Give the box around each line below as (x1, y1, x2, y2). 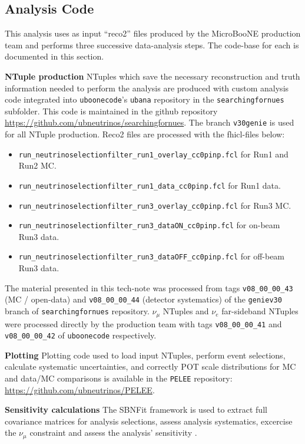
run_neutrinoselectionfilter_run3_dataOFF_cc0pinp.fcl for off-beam (18, 250, 285, 262)
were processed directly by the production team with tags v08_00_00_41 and (5, 317, 282, 330)
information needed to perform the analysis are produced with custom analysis (5, 81, 289, 94)
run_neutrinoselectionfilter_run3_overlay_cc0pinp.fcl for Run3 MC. (18, 199, 291, 211)
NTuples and (163, 305, 209, 317)
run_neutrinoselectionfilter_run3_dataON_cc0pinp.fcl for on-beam (18, 219, 280, 231)
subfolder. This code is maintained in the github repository (5, 104, 218, 117)
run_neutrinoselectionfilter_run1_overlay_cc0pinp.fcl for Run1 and (18, 147, 289, 160)
